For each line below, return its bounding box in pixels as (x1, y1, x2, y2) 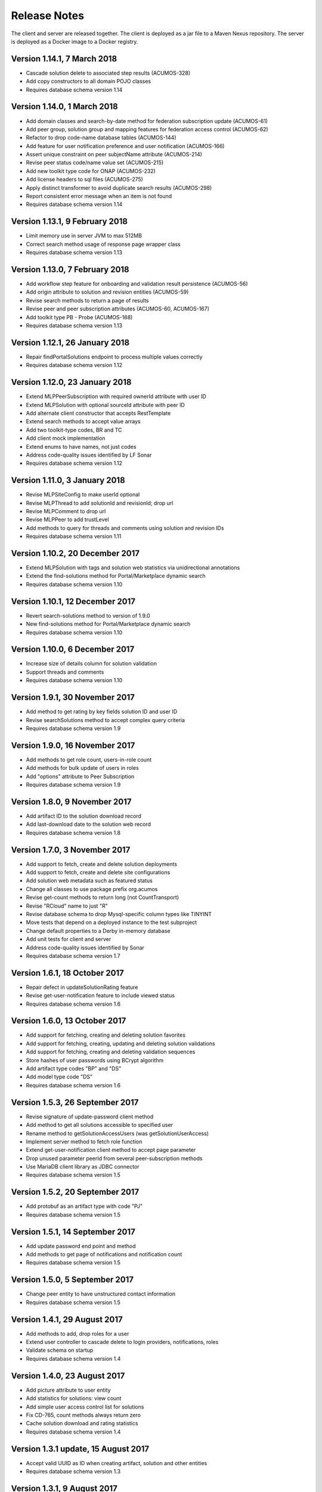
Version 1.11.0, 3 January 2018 (11, 475, 125, 486)
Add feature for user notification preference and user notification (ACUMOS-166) (26, 142, 225, 149)
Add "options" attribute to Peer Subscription (26, 773, 135, 780)
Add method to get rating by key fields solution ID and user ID (26, 708, 178, 716)
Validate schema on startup (26, 1346, 94, 1354)
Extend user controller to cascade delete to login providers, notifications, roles (26, 1339, 219, 1346)
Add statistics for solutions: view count (26, 1395, 122, 1402)
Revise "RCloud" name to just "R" (26, 902, 109, 910)
